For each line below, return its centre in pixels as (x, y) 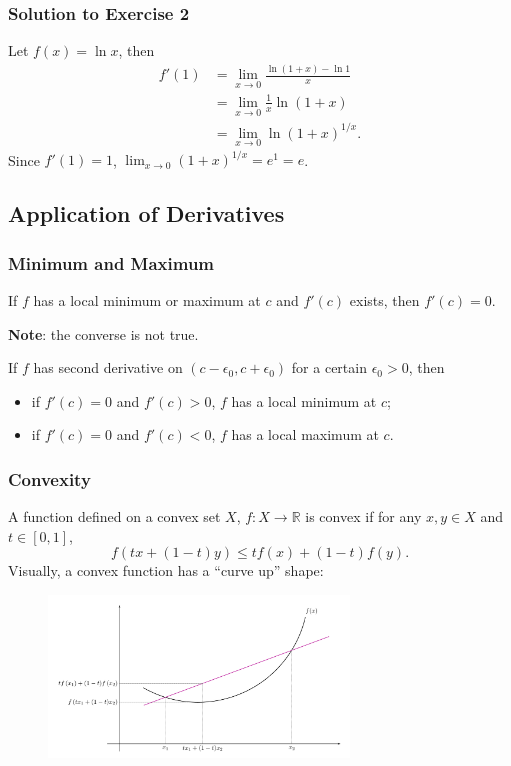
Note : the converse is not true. (103, 333)
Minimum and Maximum (111, 262)
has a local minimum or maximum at (147, 299)
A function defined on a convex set (114, 516)
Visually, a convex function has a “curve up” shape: (166, 570)
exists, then (384, 299)
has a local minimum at (304, 400)
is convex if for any (363, 516)
